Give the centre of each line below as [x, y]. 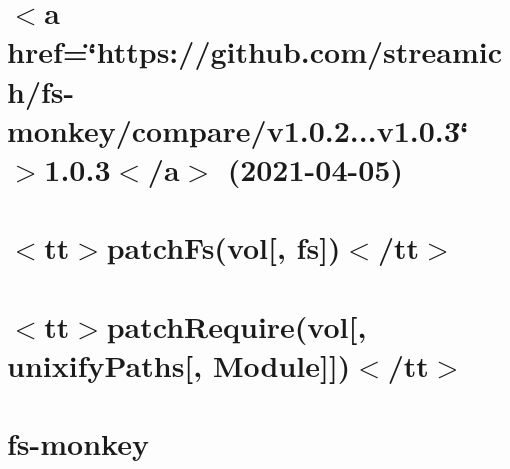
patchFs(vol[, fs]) [223, 247]
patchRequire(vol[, [236, 325]
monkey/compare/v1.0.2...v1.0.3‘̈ [238, 129]
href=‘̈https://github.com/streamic [255, 51]
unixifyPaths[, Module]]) [179, 364]
